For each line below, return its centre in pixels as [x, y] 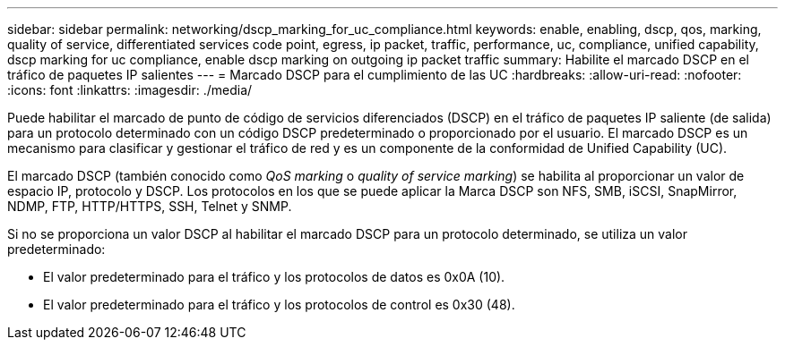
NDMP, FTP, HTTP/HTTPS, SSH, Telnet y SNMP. [150, 206]
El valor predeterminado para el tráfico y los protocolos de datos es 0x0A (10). [274, 277]
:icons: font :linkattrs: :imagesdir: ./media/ [130, 90]
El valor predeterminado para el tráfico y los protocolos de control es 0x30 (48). [279, 305]
